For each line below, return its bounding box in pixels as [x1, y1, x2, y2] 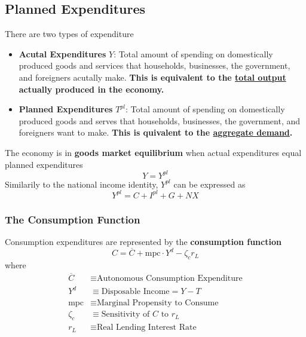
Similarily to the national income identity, [5, 177, 158, 190]
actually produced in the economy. [19, 82, 164, 95]
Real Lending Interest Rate [96, 323, 197, 332]
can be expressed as [173, 177, 246, 190]
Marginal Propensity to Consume [96, 299, 219, 308]
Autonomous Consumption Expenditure [96, 274, 243, 283]
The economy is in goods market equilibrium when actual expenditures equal [5, 146, 302, 158]
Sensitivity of [101, 310, 150, 319]
